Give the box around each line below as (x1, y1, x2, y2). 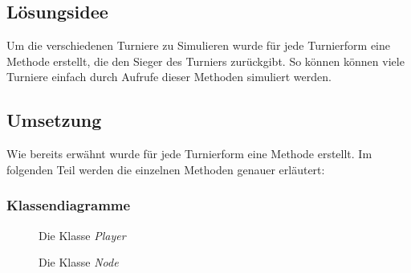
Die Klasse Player (39, 226, 126, 243)
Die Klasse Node (39, 254, 119, 271)
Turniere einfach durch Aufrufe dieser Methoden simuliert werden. (6, 68, 332, 85)
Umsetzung (6, 108, 102, 132)
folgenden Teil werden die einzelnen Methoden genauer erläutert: (6, 161, 325, 177)
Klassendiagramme (6, 195, 131, 215)
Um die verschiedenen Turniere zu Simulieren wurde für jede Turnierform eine (6, 37, 390, 54)
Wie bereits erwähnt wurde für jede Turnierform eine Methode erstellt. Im (6, 145, 372, 162)
